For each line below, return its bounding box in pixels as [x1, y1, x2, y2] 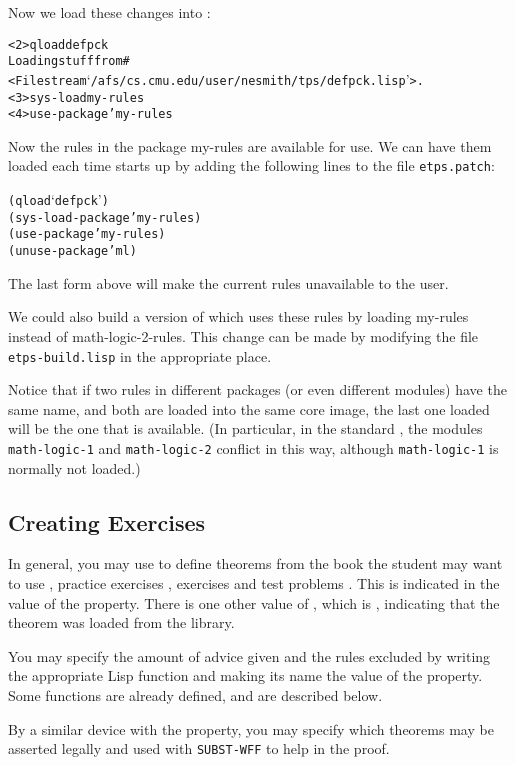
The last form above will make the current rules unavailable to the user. [8, 272, 449, 293]
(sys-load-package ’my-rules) [8, 210, 202, 225]
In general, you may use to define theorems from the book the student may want [8, 553, 503, 574]
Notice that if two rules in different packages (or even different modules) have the [8, 379, 507, 400]
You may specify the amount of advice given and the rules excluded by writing [8, 645, 491, 666]
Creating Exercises [8, 506, 206, 537]
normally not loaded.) [8, 457, 141, 478]
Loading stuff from [8, 54, 123, 69]
